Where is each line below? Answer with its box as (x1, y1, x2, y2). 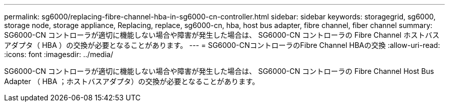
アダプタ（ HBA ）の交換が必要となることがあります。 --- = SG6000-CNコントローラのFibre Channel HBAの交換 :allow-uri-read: (4, 41, 440, 49)
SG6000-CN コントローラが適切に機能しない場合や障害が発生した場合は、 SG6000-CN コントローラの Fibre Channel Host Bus (4, 67, 434, 75)
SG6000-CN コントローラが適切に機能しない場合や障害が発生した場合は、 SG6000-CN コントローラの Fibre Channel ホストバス (4, 31, 440, 39)
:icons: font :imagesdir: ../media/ (4, 50, 113, 59)
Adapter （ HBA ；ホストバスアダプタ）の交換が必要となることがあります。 (4, 77, 259, 86)
